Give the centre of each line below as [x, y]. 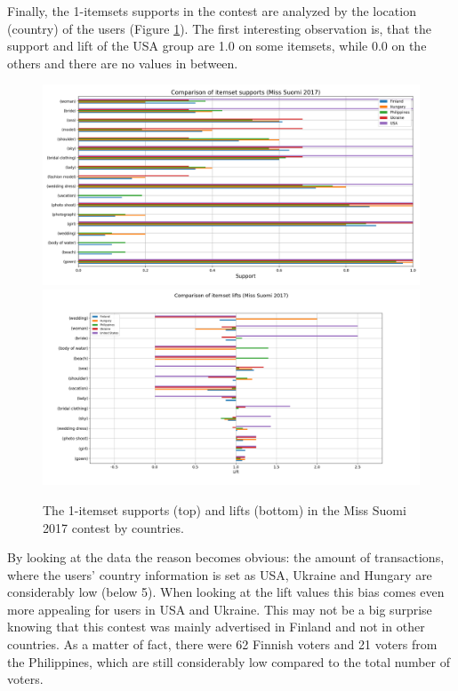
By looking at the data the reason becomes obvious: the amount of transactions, [226, 557]
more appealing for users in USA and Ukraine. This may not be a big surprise [220, 609]
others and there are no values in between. [123, 63]
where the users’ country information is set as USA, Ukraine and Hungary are [220, 574]
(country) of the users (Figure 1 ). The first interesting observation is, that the [219, 28]
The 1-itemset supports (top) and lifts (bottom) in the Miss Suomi [225, 509]
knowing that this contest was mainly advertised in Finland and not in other [216, 627]
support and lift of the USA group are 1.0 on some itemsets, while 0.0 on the [217, 46]
